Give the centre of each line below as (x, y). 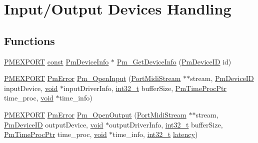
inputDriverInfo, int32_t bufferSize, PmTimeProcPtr (145, 88)
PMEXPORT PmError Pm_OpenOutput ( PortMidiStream (95, 114)
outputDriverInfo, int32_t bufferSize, (166, 124)
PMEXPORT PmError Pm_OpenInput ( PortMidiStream (92, 78)
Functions (29, 40)
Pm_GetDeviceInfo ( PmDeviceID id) (174, 61)
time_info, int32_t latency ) (155, 134)
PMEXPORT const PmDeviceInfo (56, 61)
